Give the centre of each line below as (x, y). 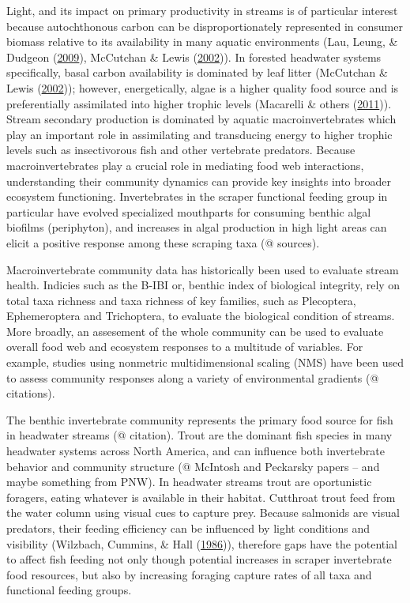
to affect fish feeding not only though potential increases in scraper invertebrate (199, 559)
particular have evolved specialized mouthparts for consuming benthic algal (189, 211)
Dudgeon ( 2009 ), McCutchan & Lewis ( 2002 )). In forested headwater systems (194, 57)
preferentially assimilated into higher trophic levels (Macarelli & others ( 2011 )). (199, 103)
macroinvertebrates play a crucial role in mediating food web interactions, (185, 165)
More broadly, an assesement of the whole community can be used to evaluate (195, 331)
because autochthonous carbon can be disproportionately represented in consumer (205, 26)
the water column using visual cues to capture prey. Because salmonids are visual (203, 513)
